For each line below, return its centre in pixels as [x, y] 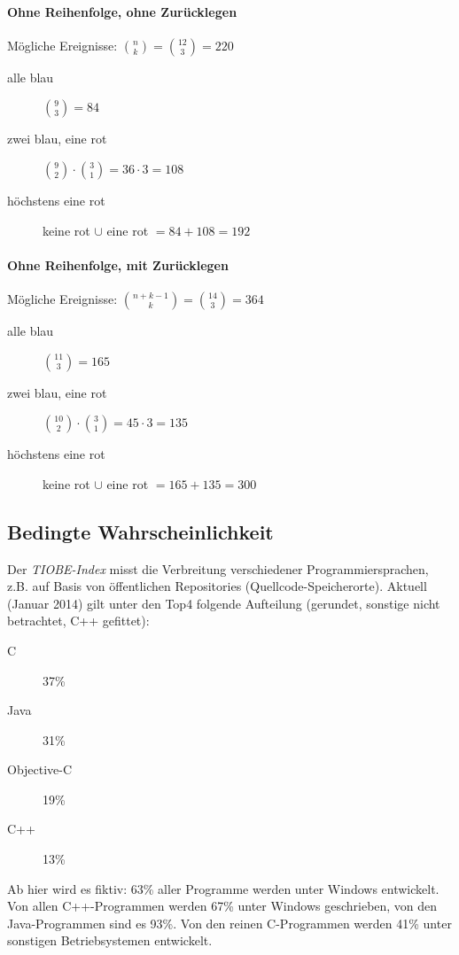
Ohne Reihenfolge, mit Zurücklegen [118, 264]
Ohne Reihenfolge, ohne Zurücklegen [122, 11]
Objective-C [40, 769]
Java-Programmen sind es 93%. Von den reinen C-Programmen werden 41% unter [229, 923]
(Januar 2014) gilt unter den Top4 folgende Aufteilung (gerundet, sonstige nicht [224, 603]
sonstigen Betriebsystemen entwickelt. [110, 940]
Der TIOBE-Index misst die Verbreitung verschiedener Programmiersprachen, [218, 568]
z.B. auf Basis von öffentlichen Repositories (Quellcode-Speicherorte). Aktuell [217, 586]
